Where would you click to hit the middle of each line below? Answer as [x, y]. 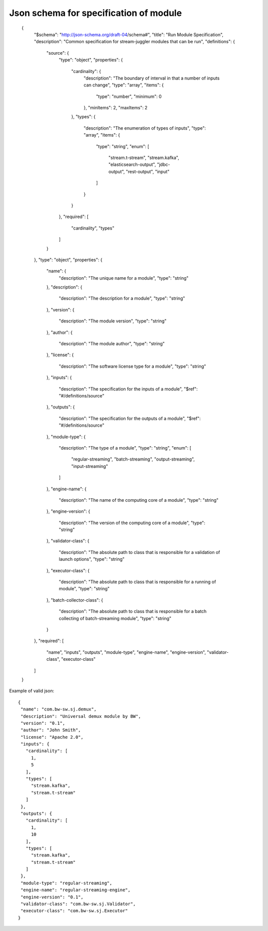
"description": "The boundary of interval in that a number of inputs [152, 78]
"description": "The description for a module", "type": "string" [122, 299]
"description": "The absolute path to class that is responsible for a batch [133, 612]
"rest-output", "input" [148, 171]
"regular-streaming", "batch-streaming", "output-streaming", [133, 459]
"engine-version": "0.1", [52, 897]
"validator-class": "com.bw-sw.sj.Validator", [78, 904]
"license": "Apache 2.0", [52, 737]
